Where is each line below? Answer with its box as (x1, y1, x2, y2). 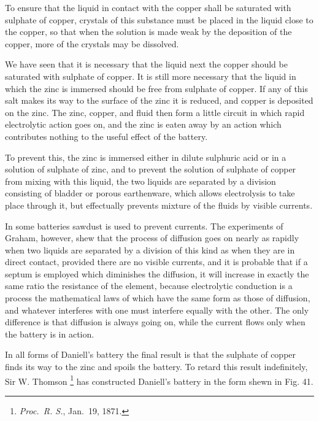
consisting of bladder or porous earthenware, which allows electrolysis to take (5, 187, 295, 199)
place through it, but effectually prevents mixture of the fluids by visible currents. (5, 198, 313, 211)
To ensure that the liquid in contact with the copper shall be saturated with (5, 1, 291, 14)
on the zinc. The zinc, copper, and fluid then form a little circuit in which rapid (5, 106, 305, 118)
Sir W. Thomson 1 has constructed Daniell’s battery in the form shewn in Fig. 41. (5, 373, 313, 387)
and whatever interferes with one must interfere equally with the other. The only (5, 303, 309, 316)
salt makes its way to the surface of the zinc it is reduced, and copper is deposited (5, 94, 313, 107)
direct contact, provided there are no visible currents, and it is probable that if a (5, 255, 308, 268)
